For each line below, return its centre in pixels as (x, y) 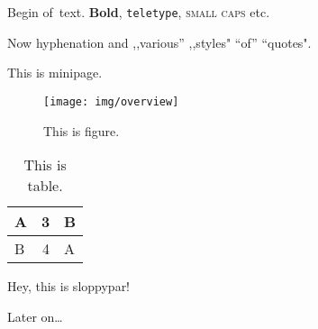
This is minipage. (55, 73)
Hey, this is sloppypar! (69, 286)
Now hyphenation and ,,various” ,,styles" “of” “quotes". (159, 42)
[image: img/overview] (111, 101)
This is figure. (82, 130)
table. (45, 186)
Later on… (35, 316)
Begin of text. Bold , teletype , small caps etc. (139, 12)
